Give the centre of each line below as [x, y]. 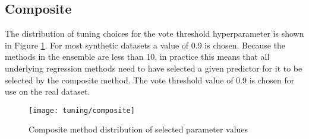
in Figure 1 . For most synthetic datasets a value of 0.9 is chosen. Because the [145, 45]
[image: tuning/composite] [82, 110]
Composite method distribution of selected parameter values [138, 129]
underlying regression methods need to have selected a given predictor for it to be [154, 68]
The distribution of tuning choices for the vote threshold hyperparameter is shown [154, 33]
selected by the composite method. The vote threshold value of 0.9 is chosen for [150, 80]
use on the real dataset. [48, 91]
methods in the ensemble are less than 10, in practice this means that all [137, 56]
